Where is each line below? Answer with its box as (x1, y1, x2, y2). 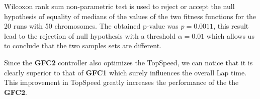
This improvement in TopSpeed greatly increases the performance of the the (4, 77, 239, 87)
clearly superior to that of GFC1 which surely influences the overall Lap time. (4, 67, 247, 77)
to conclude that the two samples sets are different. (4, 40, 161, 51)
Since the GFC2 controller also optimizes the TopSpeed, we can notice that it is (4, 57, 253, 67)
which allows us (206, 30, 254, 41)
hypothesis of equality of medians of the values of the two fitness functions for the (4, 11, 256, 21)
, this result (213, 21, 249, 31)
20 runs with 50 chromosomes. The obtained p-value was (4, 21, 179, 31)
